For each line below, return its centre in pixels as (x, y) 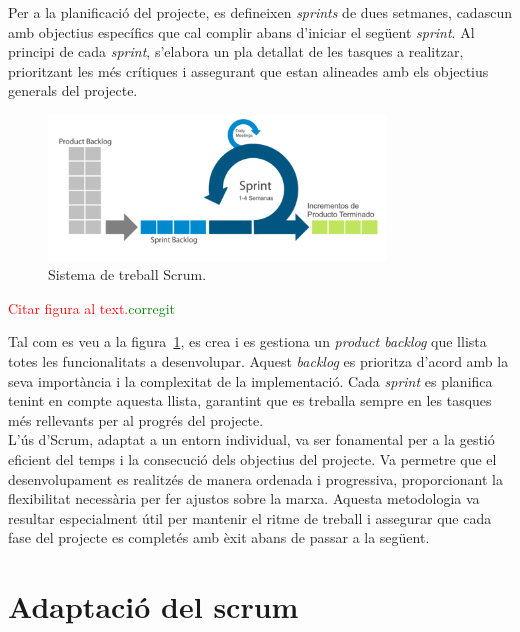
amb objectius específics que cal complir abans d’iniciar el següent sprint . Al (241, 31)
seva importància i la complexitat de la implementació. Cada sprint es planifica (250, 380)
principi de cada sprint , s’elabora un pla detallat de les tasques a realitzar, (236, 51)
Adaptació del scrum (153, 606)
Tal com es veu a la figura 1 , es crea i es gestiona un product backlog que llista (247, 341)
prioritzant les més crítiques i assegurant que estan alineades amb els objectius (248, 70)
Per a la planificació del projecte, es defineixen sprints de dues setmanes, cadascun (260, 12)
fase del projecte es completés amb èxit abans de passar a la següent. (219, 537)
